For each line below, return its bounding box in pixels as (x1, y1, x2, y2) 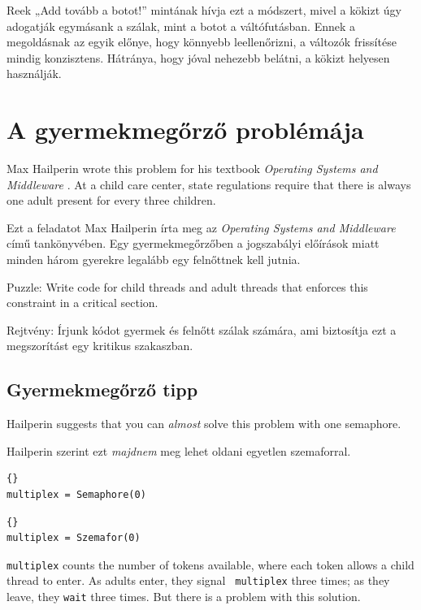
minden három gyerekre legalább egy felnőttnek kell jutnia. (7, 251, 301, 268)
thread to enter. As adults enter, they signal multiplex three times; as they (7, 572, 390, 589)
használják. (7, 65, 62, 82)
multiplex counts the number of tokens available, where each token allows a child (7, 556, 414, 573)
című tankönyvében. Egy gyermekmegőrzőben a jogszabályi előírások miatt (7, 235, 380, 252)
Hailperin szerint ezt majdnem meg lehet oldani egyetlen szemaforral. (7, 442, 351, 459)
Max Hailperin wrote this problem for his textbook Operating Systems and (7, 160, 378, 177)
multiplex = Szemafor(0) (7, 532, 141, 544)
